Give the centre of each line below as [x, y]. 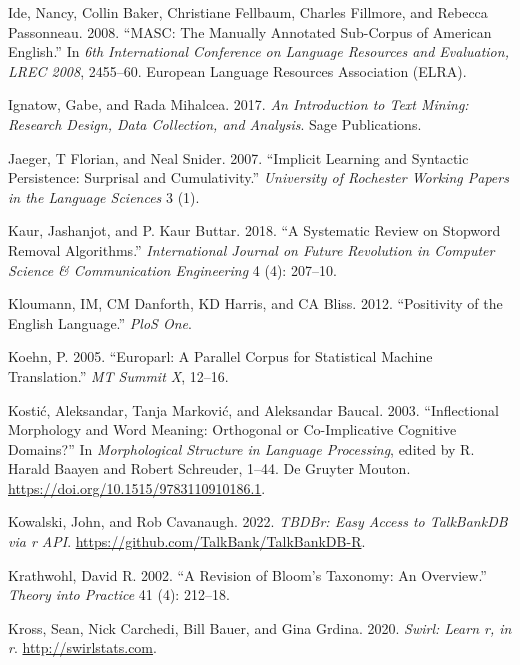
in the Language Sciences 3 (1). [104, 196]
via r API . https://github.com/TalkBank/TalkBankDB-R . [187, 541]
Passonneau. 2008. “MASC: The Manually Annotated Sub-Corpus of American [250, 31]
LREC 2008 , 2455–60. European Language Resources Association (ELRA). [237, 70]
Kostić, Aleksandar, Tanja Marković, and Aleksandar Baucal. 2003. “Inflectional [253, 409]
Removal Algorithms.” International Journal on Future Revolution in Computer [251, 249]
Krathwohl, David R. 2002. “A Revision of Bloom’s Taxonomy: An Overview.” [247, 574]
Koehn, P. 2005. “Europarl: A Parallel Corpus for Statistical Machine [220, 356]
